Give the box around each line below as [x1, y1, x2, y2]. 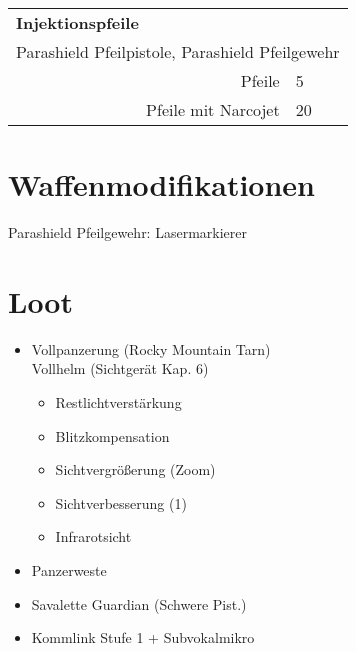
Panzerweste [31, 560, 107, 580]
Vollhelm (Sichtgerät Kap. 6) [31, 358, 209, 379]
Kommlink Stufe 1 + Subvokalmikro [31, 627, 255, 648]
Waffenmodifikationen [8, 164, 315, 205]
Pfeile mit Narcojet [146, 98, 280, 121]
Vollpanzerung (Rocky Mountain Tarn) [31, 338, 271, 359]
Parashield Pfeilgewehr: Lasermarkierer [8, 222, 247, 243]
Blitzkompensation [55, 425, 170, 446]
